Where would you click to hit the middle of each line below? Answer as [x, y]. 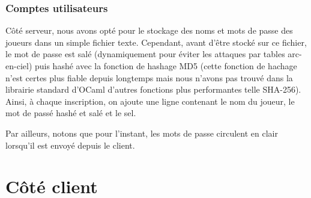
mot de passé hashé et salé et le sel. [71, 113]
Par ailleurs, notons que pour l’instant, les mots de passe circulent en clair [142, 133]
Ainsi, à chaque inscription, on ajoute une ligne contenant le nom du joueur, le [150, 101]
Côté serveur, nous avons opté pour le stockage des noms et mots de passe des [149, 30]
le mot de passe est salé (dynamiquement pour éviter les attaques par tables [145, 54]
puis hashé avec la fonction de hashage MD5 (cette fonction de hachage [166, 66]
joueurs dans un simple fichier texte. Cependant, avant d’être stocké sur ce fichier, [156, 42]
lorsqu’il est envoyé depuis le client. [70, 145]
